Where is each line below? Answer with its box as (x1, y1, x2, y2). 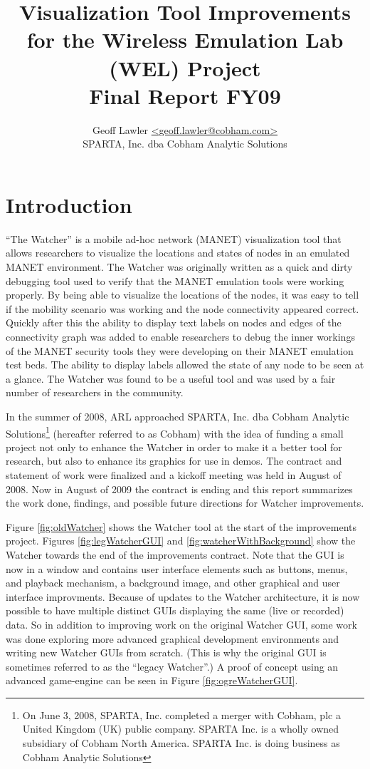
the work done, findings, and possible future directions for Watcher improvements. (6, 495, 364, 510)
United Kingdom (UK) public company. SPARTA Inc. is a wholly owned (22, 721, 339, 736)
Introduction (6, 190, 132, 219)
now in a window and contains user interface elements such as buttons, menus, (6, 561, 348, 576)
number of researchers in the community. (6, 385, 184, 400)
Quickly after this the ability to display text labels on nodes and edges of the (6, 315, 342, 330)
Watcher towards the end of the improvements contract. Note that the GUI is (6, 547, 344, 562)
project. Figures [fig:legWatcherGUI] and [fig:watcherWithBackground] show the (6, 533, 356, 548)
